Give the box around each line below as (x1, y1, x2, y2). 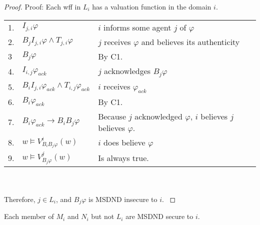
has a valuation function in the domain (92, 1, 211, 11)
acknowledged (134, 110, 182, 122)
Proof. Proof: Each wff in (4, 1, 81, 11)
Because (98, 110, 126, 122)
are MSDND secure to (125, 211, 193, 221)
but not (91, 211, 114, 221)
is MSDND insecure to (88, 193, 157, 204)
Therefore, (4, 193, 35, 204)
